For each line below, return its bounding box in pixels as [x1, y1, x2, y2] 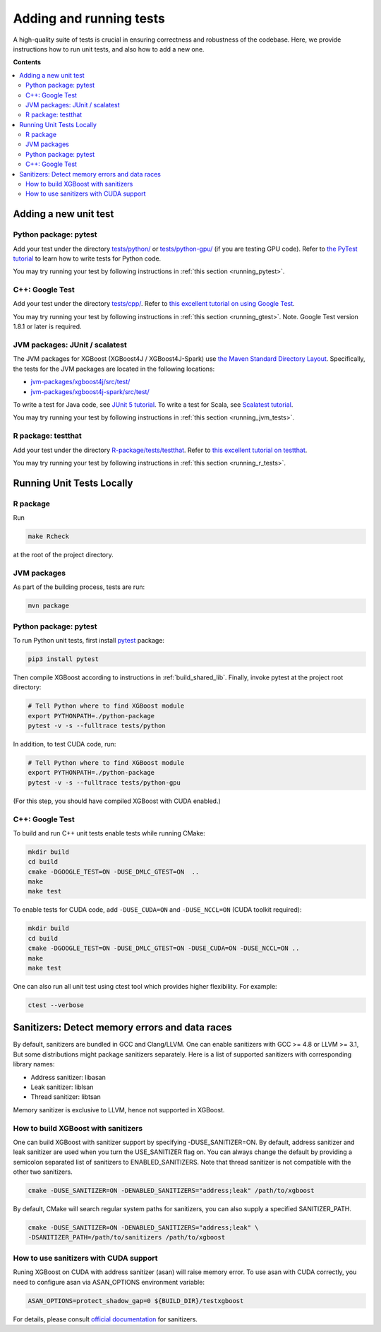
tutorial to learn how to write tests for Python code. [13, 254, 162, 263]
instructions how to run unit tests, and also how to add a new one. [13, 44, 205, 53]
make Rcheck [28, 533, 70, 540]
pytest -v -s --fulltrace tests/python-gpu [28, 778, 181, 787]
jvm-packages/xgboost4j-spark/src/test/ [30, 387, 150, 396]
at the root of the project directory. [13, 551, 114, 559]
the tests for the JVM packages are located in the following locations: [13, 364, 215, 373]
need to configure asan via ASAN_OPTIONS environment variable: [13, 1278, 205, 1286]
